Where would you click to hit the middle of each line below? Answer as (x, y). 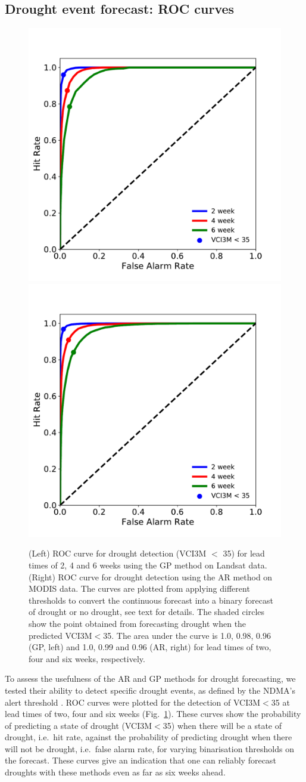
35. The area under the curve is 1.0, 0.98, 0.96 (187, 635)
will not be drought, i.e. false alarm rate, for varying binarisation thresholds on (149, 748)
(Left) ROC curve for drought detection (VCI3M (118, 553)
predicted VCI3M (60, 635)
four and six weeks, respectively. (87, 658)
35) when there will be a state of (222, 725)
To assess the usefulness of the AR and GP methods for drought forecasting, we (150, 679)
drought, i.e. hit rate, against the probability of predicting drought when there (149, 737)
